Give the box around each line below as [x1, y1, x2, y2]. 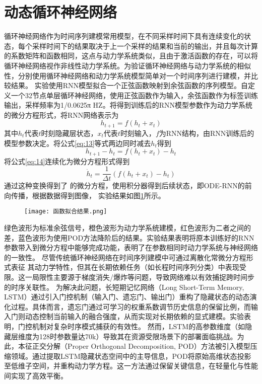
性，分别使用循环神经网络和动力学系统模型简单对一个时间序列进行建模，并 [4, 70, 251, 81]
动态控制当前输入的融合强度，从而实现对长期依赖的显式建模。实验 [25, 311, 244, 322]
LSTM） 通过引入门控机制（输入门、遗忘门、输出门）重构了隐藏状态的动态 [4, 291, 250, 302]
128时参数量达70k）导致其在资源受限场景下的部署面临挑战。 [39, 331, 237, 341]
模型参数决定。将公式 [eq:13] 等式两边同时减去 [4, 137, 151, 148]
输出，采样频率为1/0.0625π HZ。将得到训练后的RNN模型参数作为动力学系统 [4, 100, 252, 110]
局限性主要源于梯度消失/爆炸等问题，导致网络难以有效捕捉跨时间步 [32, 272, 254, 282]
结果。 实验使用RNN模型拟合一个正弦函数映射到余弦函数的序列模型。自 [11, 80, 248, 91]
